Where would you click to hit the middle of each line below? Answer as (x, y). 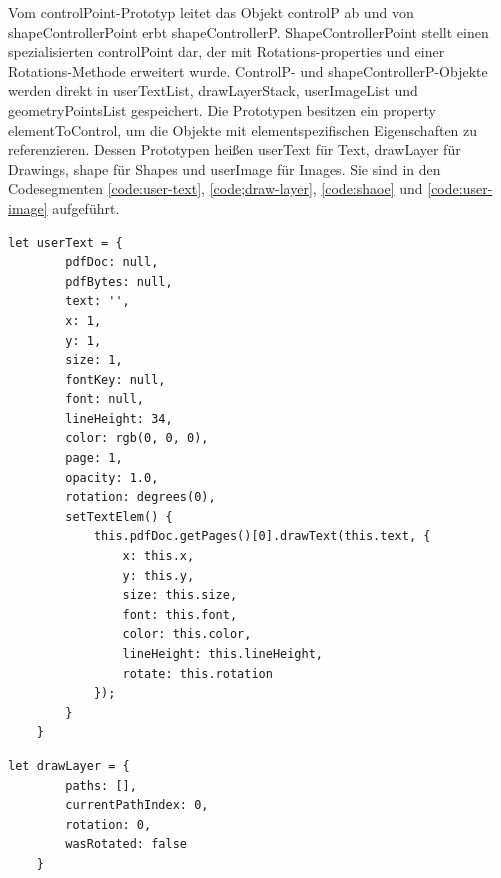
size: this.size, (180, 595)
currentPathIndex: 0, (137, 805)
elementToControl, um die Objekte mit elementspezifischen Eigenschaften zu (243, 129)
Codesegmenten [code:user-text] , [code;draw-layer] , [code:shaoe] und (215, 188)
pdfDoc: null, (112, 262)
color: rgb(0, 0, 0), (137, 438)
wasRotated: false (126, 844)
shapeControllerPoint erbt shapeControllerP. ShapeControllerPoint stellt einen (248, 31)
